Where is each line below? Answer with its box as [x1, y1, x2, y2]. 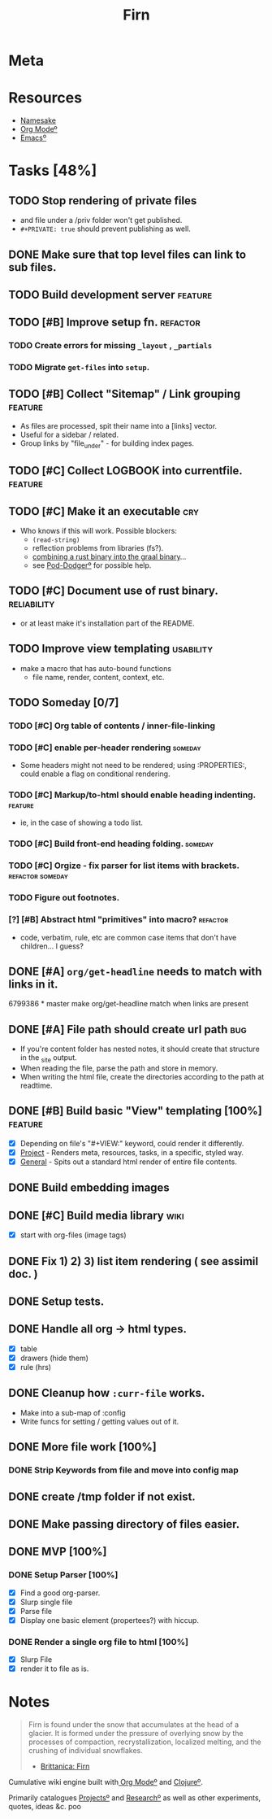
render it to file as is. [19, 1664, 89, 1673]
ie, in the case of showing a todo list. [19, 818, 144, 827]
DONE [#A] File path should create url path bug [8, 1023, 247, 1036]
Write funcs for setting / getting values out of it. [19, 1416, 179, 1426]
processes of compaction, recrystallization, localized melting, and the [28, 1737, 261, 1747]
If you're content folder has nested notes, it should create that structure [19, 1044, 260, 1054]
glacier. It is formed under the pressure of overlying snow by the [28, 1729, 244, 1738]
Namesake [19, 116, 57, 125]
